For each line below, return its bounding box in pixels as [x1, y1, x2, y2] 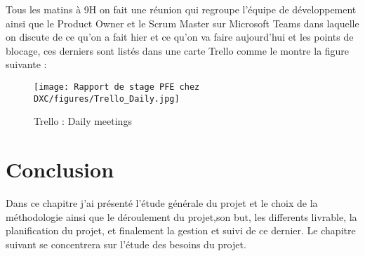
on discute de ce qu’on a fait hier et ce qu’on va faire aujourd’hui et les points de [6, 29, 354, 44]
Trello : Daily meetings [34, 114, 132, 128]
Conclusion [6, 155, 114, 184]
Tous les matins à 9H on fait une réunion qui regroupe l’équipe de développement [6, 2, 357, 16]
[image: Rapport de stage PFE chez [34, 81, 200, 92]
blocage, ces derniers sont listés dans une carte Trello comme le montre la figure [6, 43, 350, 58]
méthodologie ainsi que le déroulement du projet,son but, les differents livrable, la [6, 209, 357, 224]
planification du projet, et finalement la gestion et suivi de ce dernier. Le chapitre [6, 223, 356, 238]
